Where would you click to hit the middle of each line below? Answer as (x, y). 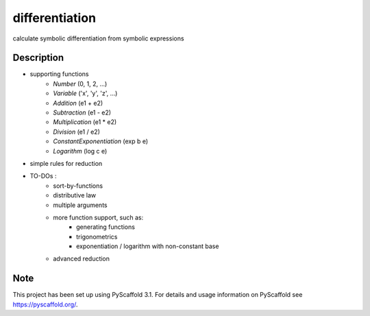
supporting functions (59, 74)
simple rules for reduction (66, 163)
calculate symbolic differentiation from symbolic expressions (98, 38)
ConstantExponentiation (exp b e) (101, 141)
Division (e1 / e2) (77, 132)
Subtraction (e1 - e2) (82, 112)
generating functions (106, 227)
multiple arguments (80, 205)
